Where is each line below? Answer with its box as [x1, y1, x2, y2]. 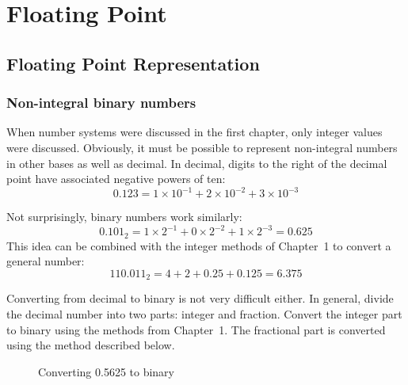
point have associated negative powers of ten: [6, 170, 226, 187]
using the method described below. [6, 337, 175, 353]
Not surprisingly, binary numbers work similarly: [6, 208, 242, 225]
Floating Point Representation [6, 51, 260, 75]
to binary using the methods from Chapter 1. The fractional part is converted [6, 321, 386, 337]
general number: [6, 253, 85, 269]
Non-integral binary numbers [6, 93, 196, 112]
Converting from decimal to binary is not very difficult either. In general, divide [6, 290, 394, 307]
